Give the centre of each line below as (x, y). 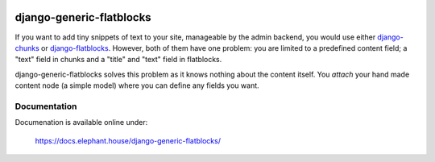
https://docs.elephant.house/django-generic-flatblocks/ (128, 140)
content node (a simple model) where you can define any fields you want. (137, 85)
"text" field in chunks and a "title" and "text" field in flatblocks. (118, 60)
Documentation (46, 106)
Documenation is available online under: (81, 123)
